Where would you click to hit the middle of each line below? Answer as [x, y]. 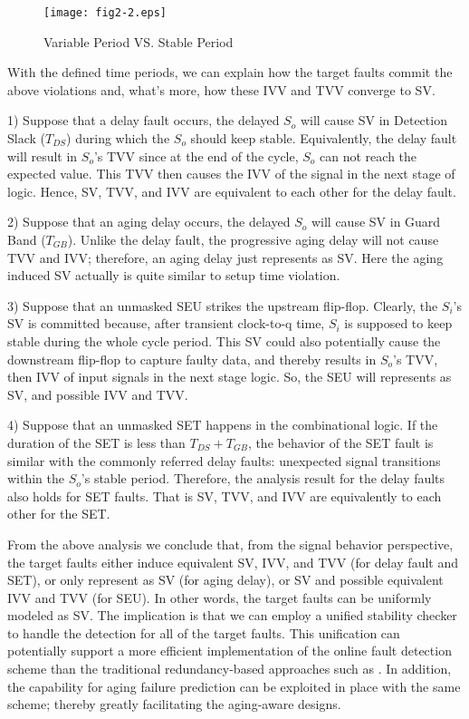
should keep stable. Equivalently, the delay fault [324, 138]
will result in [43, 155]
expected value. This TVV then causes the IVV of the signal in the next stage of [231, 174]
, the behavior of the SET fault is [340, 442]
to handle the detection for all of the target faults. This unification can [204, 632]
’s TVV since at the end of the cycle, [196, 155]
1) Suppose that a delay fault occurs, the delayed [144, 120]
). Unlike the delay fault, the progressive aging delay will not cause [253, 239]
